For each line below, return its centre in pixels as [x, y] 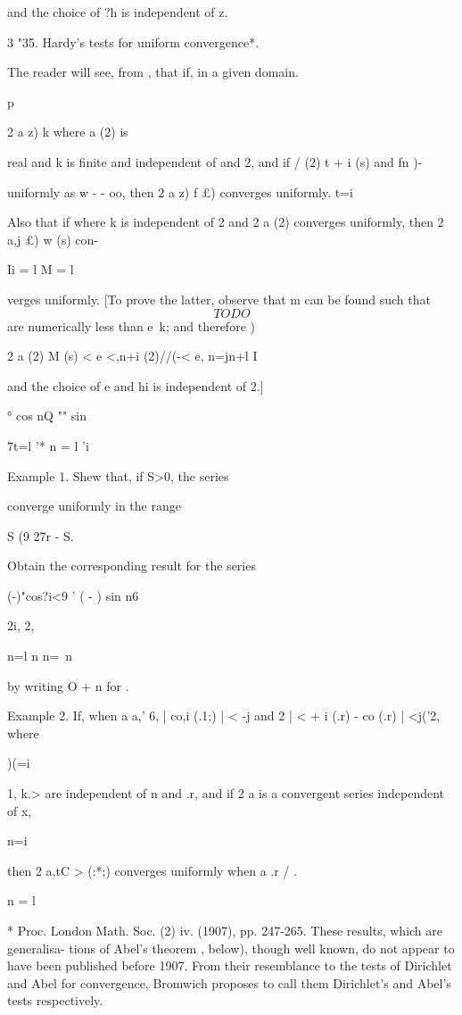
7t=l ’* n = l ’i [48, 445]
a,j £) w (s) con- [53, 239]
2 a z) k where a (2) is [68, 132]
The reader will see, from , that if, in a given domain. [153, 72]
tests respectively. [55, 1000]
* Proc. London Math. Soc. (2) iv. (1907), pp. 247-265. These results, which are [225, 930]
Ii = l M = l [41, 269]
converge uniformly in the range [94, 506]
